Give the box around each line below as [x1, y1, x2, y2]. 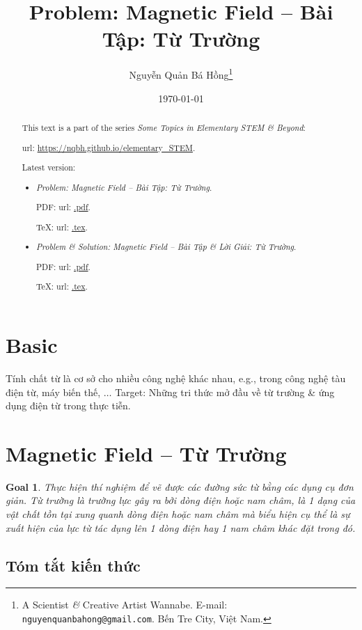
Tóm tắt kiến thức [6, 554, 141, 576]
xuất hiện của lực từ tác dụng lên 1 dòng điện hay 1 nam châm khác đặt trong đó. [6, 520, 356, 535]
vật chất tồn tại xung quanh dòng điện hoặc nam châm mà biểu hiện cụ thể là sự [6, 507, 350, 521]
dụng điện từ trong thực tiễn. [6, 398, 131, 413]
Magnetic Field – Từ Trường [6, 439, 287, 467]
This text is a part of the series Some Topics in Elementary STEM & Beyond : [22, 121, 306, 133]
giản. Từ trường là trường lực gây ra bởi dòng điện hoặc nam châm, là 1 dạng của [6, 493, 356, 507]
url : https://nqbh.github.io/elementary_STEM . [22, 141, 196, 153]
